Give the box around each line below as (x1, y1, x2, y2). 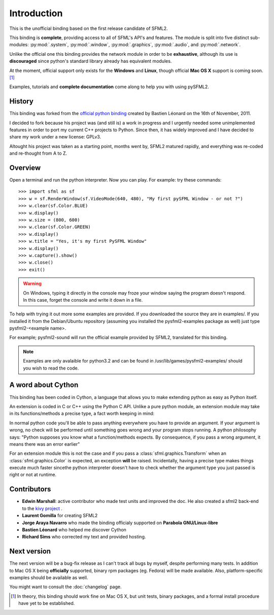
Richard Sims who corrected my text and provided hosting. (22, 534, 146, 540)
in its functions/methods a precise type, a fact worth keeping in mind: (9, 411, 155, 417)
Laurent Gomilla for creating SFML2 (22, 513, 98, 519)
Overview (9, 163, 41, 172)
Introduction (9, 8, 63, 19)
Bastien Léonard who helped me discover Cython (22, 526, 127, 532)
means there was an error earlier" (9, 441, 80, 447)
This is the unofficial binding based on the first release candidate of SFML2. (9, 25, 168, 31)
